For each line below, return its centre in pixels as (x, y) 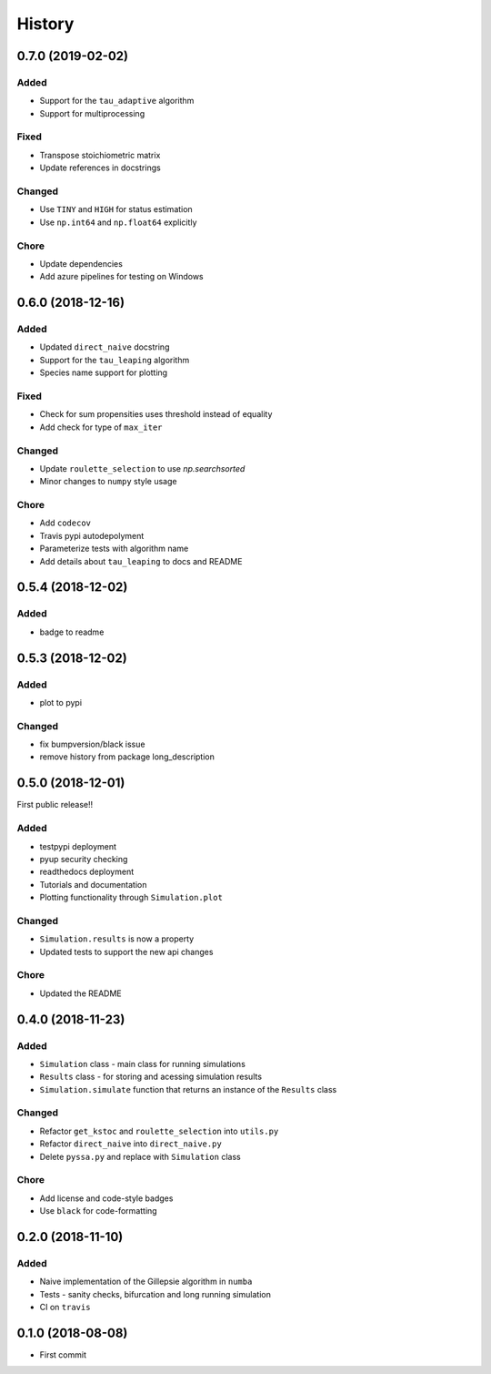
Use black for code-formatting (99, 1211)
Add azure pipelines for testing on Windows (121, 277)
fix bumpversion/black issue (92, 744)
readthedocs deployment (87, 872)
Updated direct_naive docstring (105, 347)
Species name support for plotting (104, 372)
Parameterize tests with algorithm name (114, 549)
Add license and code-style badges (106, 1198)
